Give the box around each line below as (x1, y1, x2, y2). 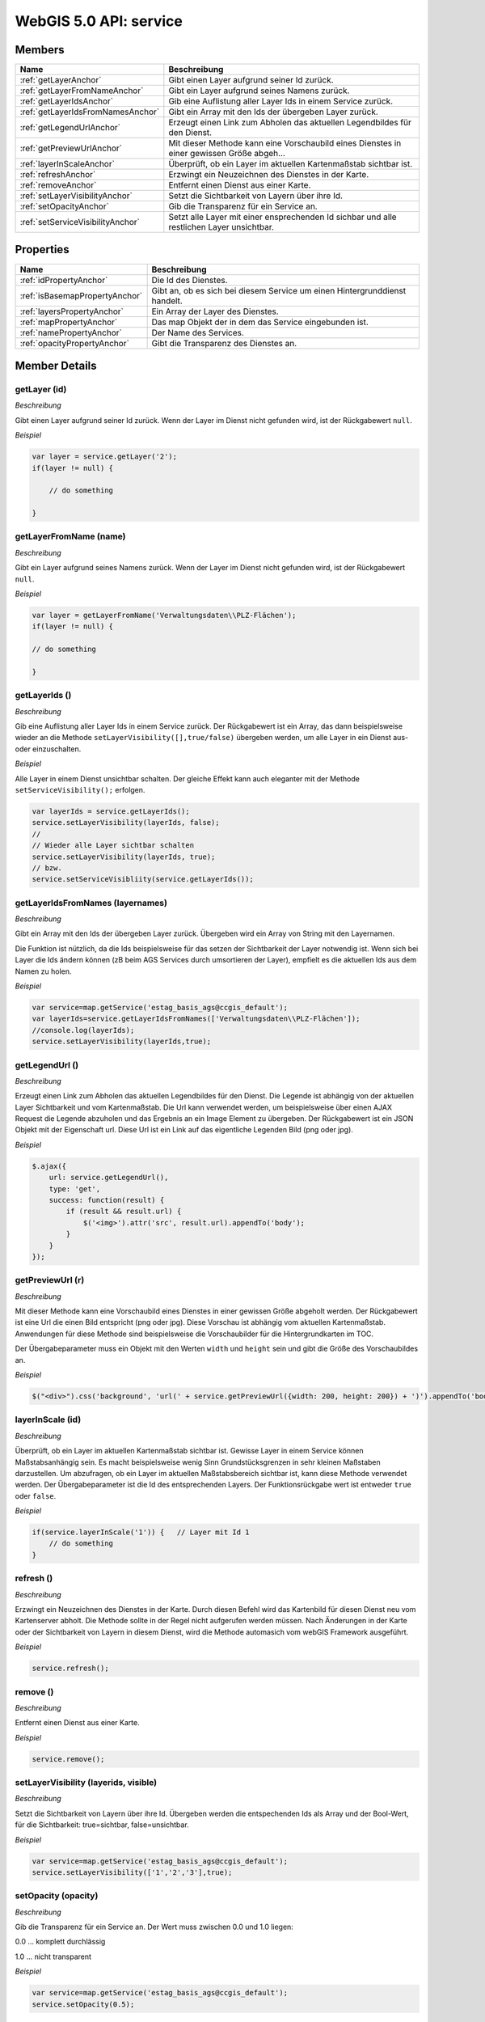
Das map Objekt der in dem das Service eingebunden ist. (151, 316, 369, 328)
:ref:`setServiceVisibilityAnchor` (19, 217, 141, 228)
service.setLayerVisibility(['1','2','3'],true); (32, 1868, 233, 1876)
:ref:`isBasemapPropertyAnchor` (19, 290, 143, 301)
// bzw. (32, 863, 62, 873)
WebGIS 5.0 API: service (15, 12, 183, 30)
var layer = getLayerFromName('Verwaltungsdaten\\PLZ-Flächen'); (32, 611, 297, 620)
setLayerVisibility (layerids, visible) (15, 1777, 158, 1787)
